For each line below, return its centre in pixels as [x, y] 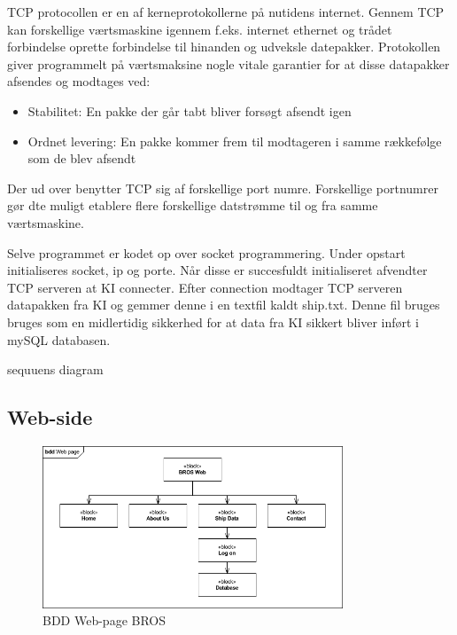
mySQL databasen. [59, 339]
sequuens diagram [55, 369]
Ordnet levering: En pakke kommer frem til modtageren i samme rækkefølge [235, 141]
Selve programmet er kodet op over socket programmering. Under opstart [206, 252]
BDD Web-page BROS [105, 620]
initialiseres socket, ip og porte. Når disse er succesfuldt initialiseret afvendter [217, 270]
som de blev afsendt [82, 158]
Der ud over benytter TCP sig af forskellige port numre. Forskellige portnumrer [223, 188]
